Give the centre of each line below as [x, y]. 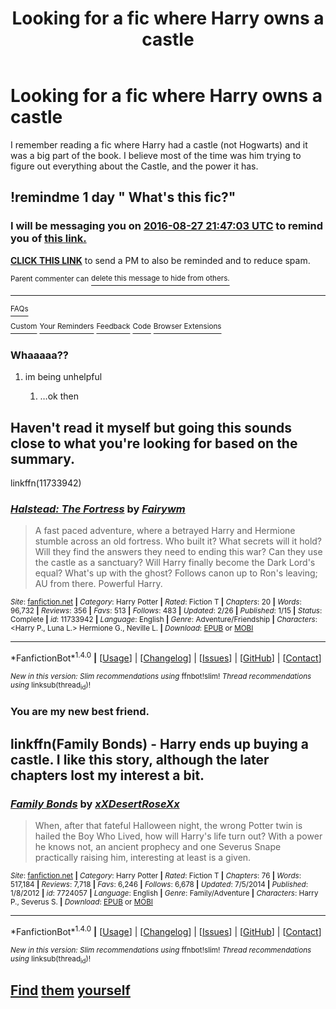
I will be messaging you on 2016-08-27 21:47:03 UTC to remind [166, 226]
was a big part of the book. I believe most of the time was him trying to [156, 155]
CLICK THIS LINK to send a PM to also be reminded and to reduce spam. [160, 260]
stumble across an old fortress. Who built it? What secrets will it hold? [178, 541]
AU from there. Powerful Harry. [98, 584]
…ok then [59, 396]
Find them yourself [70, 990]
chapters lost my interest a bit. [107, 775]
